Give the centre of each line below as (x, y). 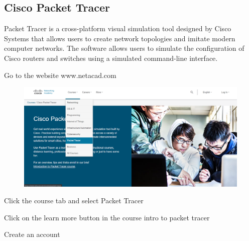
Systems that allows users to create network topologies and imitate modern (120, 38)
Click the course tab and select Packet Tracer (74, 200)
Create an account (32, 234)
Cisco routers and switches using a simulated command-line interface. (111, 58)
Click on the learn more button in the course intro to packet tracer (107, 217)
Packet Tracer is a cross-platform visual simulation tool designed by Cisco (118, 28)
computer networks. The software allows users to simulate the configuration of (124, 48)
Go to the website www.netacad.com (60, 75)
